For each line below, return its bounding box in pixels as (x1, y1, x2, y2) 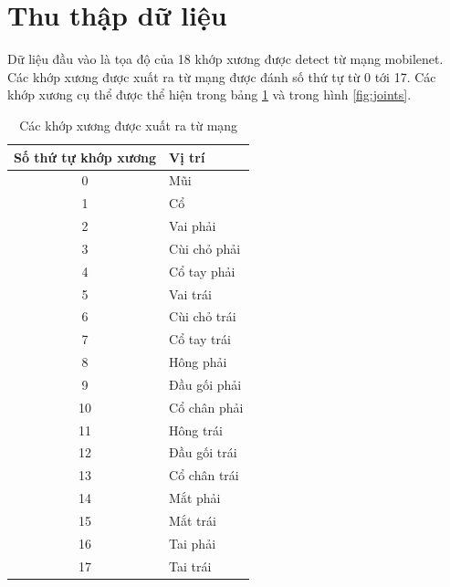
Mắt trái (169, 511, 216, 529)
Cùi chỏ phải (169, 238, 241, 257)
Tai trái (169, 556, 212, 575)
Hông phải (169, 352, 227, 372)
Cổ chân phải (169, 397, 244, 416)
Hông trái (169, 420, 223, 439)
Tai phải (169, 533, 216, 552)
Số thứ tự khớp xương (14, 147, 157, 166)
